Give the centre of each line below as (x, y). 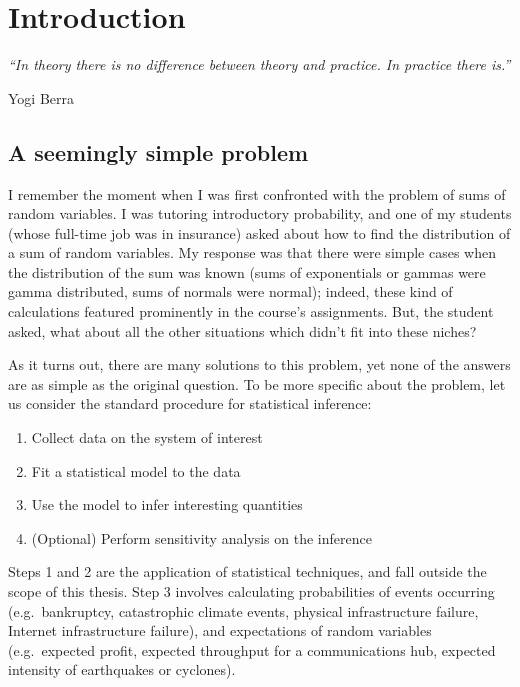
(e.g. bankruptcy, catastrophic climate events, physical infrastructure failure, (243, 610)
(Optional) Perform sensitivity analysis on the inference (201, 537)
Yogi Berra (41, 97)
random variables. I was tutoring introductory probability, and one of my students (260, 213)
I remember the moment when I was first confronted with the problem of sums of (257, 193)
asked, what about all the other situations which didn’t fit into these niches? (242, 330)
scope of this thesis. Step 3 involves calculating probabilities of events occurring (251, 591)
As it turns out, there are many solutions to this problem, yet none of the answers (259, 364)
